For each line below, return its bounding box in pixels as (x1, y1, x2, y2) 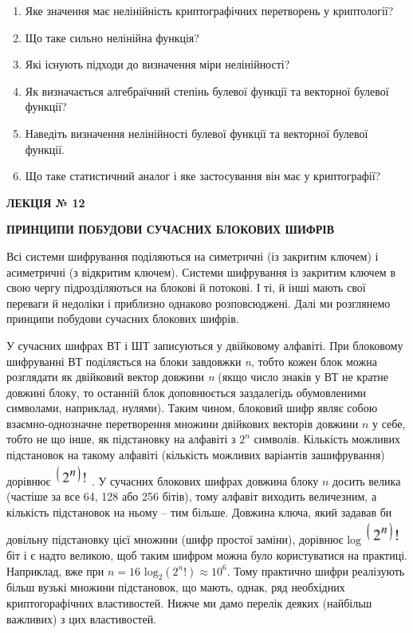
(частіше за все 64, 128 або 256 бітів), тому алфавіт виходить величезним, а (6, 488, 377, 505)
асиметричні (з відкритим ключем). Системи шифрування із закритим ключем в (6, 263, 396, 280)
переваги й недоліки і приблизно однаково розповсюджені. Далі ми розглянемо (6, 294, 391, 311)
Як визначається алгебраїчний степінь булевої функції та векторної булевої (25, 82, 389, 99)
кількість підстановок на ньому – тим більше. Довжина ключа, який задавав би (6, 503, 392, 520)
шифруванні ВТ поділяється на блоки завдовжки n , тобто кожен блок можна (6, 352, 377, 369)
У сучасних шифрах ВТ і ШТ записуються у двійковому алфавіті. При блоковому (6, 336, 403, 353)
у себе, (372, 415, 406, 431)
